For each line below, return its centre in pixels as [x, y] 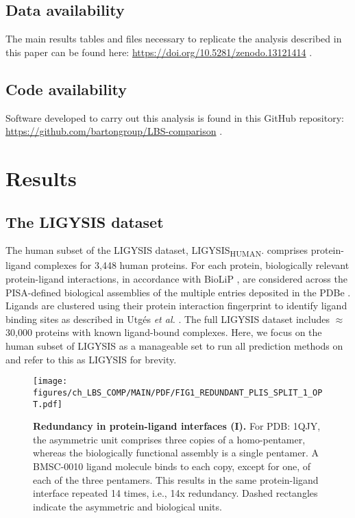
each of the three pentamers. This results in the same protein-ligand [176, 479]
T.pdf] [48, 404]
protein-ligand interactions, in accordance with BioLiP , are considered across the [176, 279]
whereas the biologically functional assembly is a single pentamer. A [176, 453]
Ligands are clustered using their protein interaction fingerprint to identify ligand [176, 306]
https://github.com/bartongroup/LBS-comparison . [114, 131]
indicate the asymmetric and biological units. [127, 506]
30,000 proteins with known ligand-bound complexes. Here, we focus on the [164, 332]
